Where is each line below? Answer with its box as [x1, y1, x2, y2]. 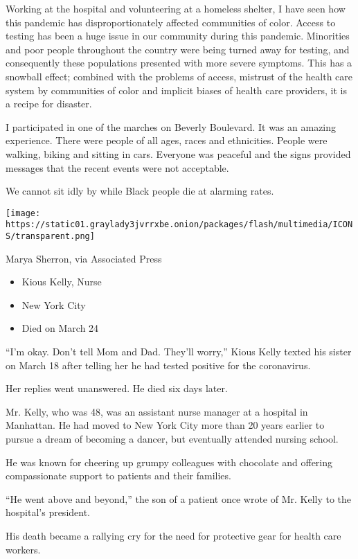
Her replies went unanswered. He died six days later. [6, 381, 228, 396]
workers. [6, 542, 41, 556]
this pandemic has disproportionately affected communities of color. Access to [6, 15, 336, 29]
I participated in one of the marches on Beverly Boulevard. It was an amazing [6, 119, 337, 134]
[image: [6, 208, 41, 218]
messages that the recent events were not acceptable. [6, 160, 229, 175]
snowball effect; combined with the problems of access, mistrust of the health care [6, 69, 353, 83]
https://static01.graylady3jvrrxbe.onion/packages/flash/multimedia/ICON [6, 220, 353, 230]
